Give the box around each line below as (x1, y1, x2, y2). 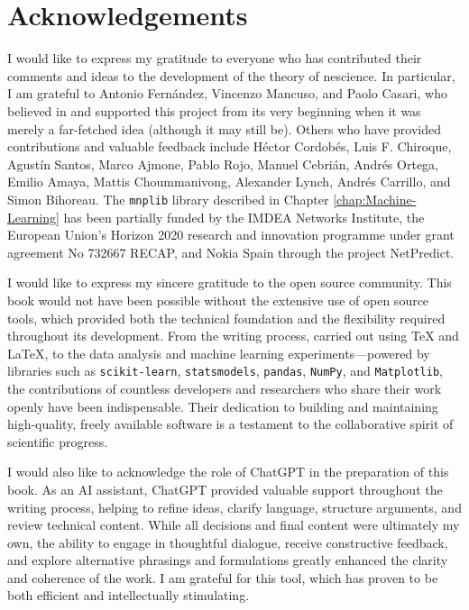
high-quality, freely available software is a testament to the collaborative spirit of (7, 414, 454, 433)
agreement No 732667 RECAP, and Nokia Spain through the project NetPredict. (7, 242, 455, 261)
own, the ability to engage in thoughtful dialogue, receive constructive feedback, (7, 533, 448, 551)
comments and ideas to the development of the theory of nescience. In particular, (7, 66, 455, 85)
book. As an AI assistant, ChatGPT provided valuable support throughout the (7, 479, 443, 498)
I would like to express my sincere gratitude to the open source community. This (7, 273, 452, 292)
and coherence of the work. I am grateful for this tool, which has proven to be (7, 568, 438, 587)
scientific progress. (7, 432, 108, 451)
